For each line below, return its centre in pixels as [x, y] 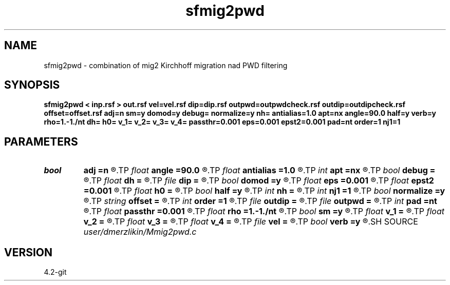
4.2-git [55, 272]
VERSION [29, 252]
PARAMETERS [41, 141]
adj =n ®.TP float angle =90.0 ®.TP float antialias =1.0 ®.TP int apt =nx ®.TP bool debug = [259, 170]
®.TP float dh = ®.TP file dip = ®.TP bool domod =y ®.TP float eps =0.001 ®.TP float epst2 [259, 181]
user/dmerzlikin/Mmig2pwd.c [140, 232]
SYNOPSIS [32, 85]
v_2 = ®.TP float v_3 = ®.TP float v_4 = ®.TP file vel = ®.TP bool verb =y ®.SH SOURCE [251, 222]
